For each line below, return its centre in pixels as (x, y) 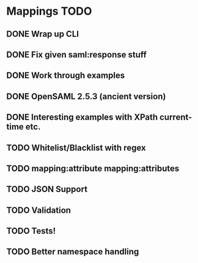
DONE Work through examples (66, 76)
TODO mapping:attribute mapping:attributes (93, 168)
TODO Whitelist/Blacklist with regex (76, 147)
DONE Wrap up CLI (43, 34)
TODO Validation (39, 210)
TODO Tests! (31, 231)
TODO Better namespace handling (73, 252)
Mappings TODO (49, 11)
